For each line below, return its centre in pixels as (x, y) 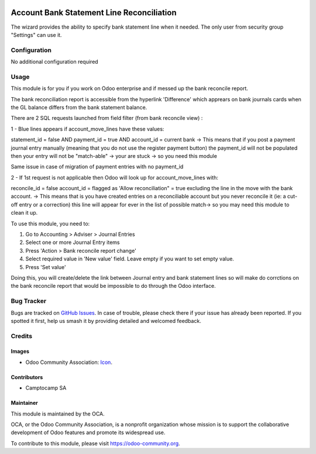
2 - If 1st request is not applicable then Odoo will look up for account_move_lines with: (115, 177)
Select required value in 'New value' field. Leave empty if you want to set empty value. (130, 259)
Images (20, 352)
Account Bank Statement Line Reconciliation (94, 13)
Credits (21, 336)
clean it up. (24, 213)
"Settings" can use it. (36, 35)
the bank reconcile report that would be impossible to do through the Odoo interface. (113, 286)
